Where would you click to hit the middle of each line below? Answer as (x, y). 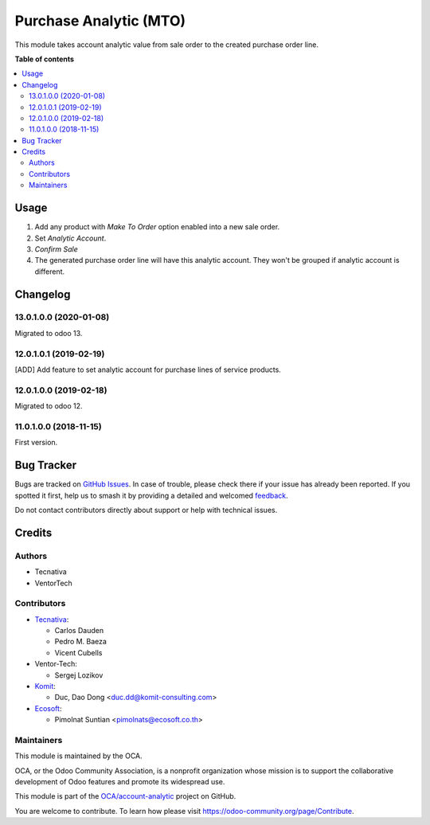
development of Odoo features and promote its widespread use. (120, 782)
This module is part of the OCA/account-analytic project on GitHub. (125, 796)
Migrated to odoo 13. (49, 333)
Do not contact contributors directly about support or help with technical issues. (146, 510)
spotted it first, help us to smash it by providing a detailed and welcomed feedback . (151, 495)
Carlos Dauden (79, 631)
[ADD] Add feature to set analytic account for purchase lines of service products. (148, 369)
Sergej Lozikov (79, 675)
